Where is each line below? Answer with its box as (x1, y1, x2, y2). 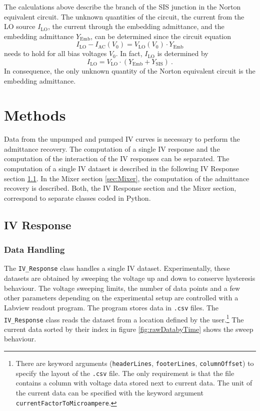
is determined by (157, 48, 208, 59)
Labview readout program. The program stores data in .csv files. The (4, 302, 219, 312)
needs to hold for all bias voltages (4, 48, 107, 59)
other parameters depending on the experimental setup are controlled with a (4, 292, 238, 303)
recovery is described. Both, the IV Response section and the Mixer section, (4, 183, 236, 193)
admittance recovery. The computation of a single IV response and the (4, 143, 220, 154)
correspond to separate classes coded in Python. (4, 192, 151, 203)
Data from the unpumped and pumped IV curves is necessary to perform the (4, 134, 240, 144)
